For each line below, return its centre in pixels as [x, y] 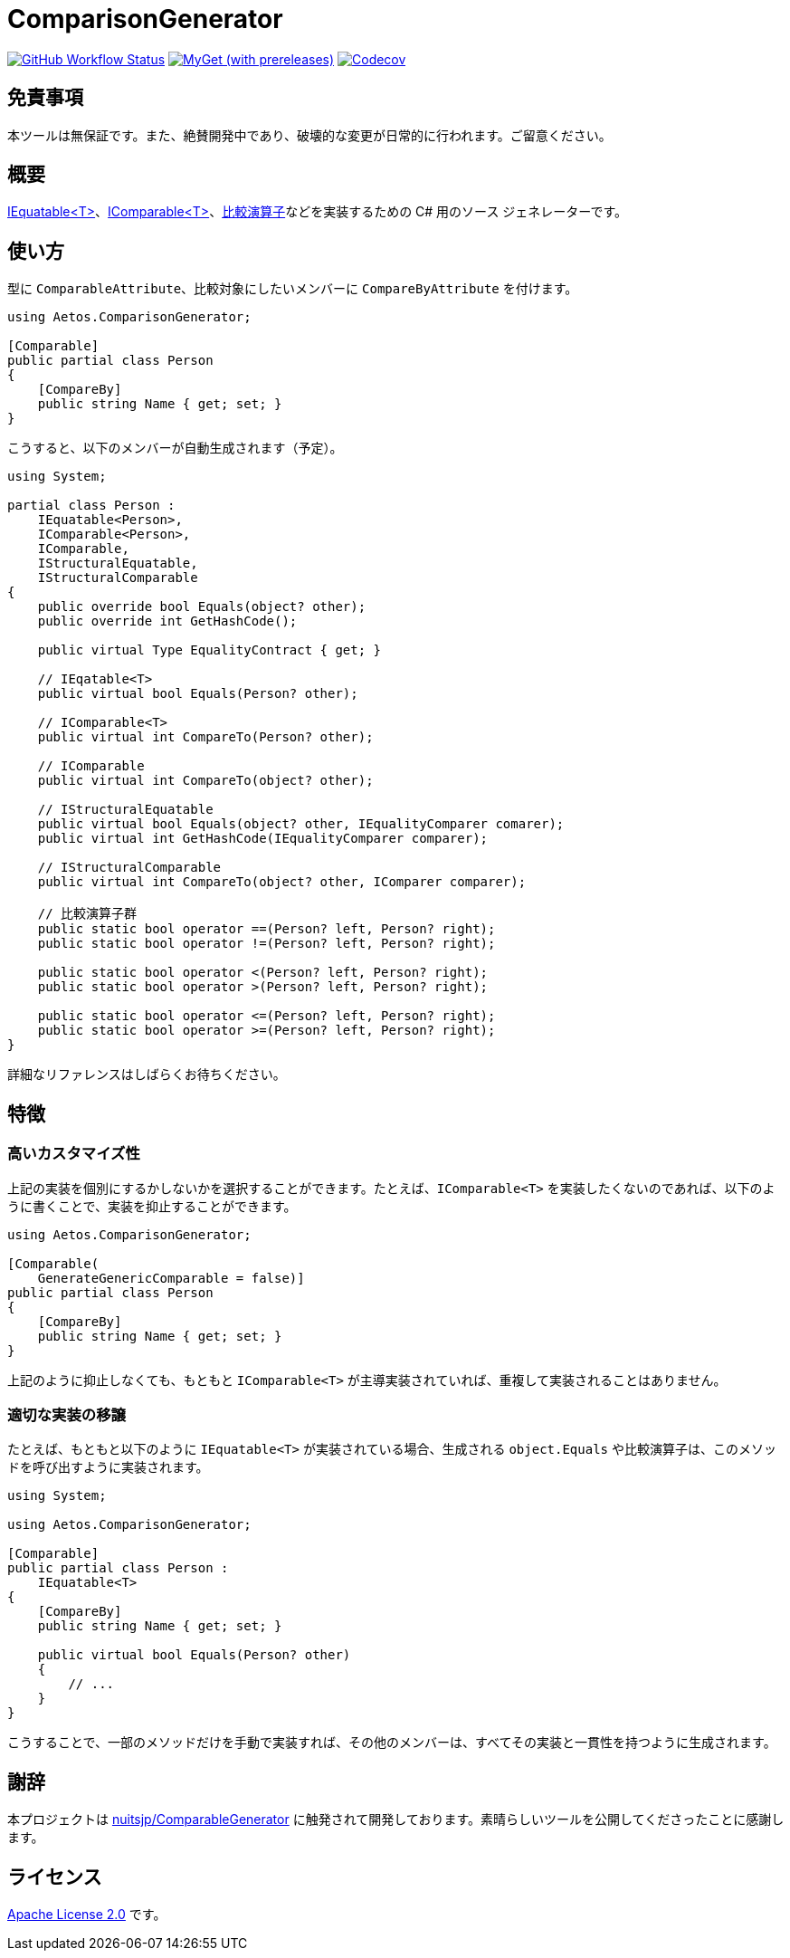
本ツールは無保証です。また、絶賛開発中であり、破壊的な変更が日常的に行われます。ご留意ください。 [309, 135]
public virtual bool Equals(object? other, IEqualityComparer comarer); [301, 824]
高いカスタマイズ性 [74, 1154]
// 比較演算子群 [87, 914]
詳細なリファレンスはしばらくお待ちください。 [147, 1075]
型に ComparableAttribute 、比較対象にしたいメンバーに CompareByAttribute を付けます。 [293, 289]
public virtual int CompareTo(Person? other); [205, 737]
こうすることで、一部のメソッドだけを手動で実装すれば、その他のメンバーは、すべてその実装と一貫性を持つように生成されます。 [392, 1743]
